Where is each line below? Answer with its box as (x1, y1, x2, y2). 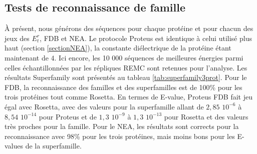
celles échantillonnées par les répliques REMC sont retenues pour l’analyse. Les (5, 62, 247, 72)
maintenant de (5, 52, 49, 62)
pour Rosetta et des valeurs (164, 111, 248, 121)
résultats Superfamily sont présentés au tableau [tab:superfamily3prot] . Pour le (5, 72, 247, 82)
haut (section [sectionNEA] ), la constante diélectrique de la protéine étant (5, 42, 231, 53)
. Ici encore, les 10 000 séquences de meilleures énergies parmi (54, 52, 243, 62)
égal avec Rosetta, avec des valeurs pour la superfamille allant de (5, 101, 204, 111)
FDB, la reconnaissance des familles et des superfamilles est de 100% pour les (5, 81, 242, 92)
